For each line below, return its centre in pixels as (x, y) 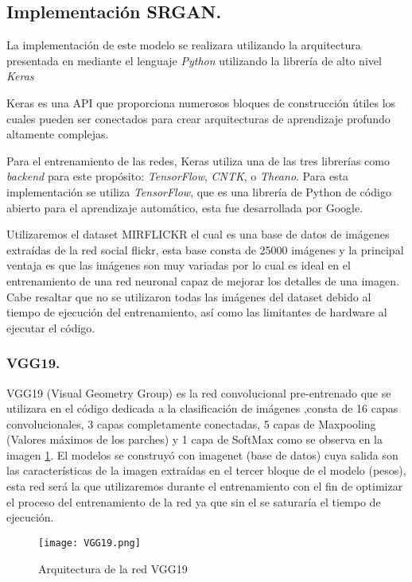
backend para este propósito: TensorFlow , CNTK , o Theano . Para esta (178, 176)
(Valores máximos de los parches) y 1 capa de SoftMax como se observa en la (195, 439)
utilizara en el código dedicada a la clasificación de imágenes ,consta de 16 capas (202, 408)
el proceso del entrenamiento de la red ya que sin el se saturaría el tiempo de (194, 501)
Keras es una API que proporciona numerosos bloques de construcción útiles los (201, 102)
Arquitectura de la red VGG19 (113, 568)
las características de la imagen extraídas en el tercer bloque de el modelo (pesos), (206, 470)
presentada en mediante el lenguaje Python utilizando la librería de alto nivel (194, 60)
